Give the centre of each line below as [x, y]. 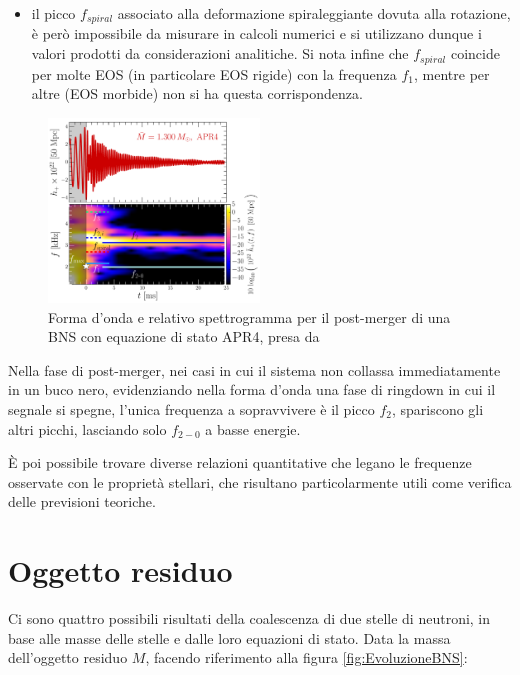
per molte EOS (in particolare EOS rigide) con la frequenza [214, 73]
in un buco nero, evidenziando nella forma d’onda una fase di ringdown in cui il [252, 389]
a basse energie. [253, 428]
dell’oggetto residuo [68, 657]
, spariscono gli [437, 408]
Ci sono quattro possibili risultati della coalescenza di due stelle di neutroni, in [249, 618]
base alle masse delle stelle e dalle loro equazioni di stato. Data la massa [229, 637]
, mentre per [452, 73]
